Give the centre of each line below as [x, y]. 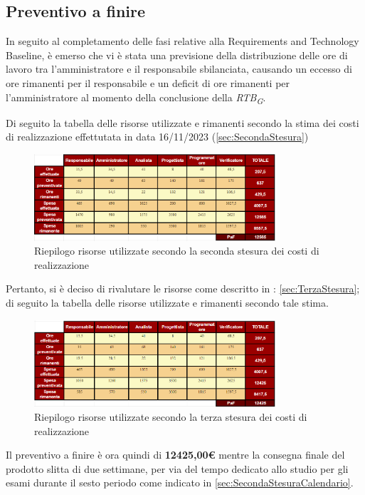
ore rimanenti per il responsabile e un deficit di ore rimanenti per [148, 82]
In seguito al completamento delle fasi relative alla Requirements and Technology [182, 41]
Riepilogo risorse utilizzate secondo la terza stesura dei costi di [171, 417]
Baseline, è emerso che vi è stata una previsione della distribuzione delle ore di [177, 55]
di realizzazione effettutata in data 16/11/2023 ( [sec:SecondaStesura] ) [157, 137]
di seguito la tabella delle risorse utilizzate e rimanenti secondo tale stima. [167, 302]
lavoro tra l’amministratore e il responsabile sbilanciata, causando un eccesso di [179, 69]
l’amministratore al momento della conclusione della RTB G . [136, 98]
